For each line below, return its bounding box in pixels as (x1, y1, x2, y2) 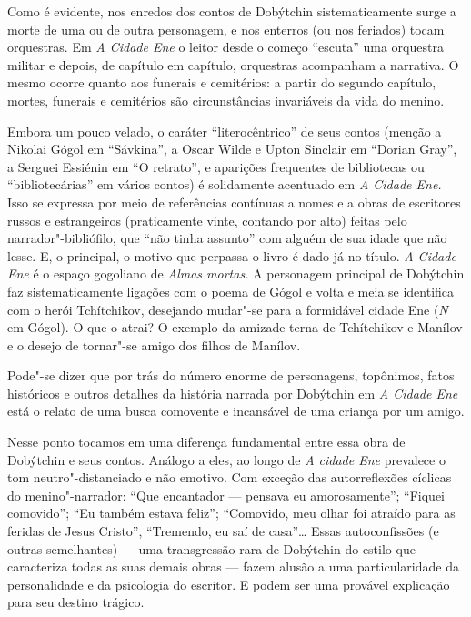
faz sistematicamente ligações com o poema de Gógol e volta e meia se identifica (7, 281, 455, 300)
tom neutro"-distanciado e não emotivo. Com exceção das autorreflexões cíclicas (7, 468, 452, 487)
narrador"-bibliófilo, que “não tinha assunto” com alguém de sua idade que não (7, 228, 447, 248)
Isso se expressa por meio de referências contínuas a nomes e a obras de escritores (7, 192, 461, 211)
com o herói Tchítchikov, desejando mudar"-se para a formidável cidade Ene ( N (7, 299, 448, 319)
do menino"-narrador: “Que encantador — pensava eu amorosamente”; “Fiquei (7, 485, 445, 504)
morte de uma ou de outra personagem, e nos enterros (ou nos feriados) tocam (7, 19, 445, 38)
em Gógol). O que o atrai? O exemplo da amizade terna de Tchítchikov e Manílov (7, 318, 463, 337)
